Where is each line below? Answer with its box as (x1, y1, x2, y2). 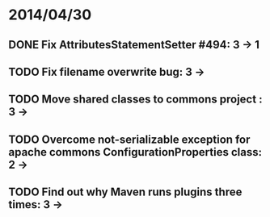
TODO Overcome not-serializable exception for (8, 132, 251, 146)
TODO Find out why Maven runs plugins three (8, 186, 243, 199)
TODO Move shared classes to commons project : (8, 93, 263, 106)
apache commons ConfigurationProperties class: (8, 145, 263, 159)
